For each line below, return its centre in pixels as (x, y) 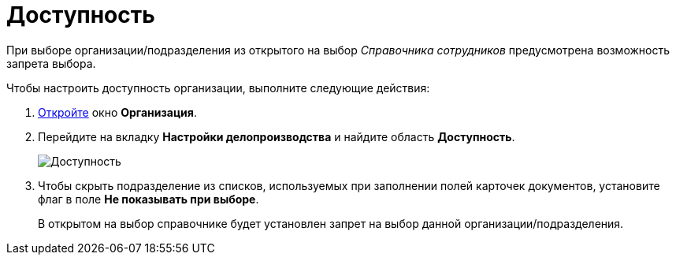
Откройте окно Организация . (117, 112)
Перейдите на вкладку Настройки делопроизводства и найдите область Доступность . (277, 136)
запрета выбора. (51, 63)
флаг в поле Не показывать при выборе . (149, 199)
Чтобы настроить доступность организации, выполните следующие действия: (218, 88)
